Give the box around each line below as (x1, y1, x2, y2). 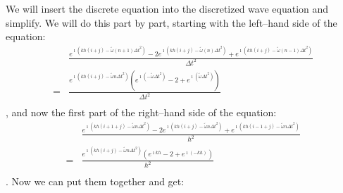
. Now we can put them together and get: (6, 173, 185, 188)
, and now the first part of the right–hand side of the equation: (6, 105, 277, 120)
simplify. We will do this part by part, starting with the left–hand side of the (6, 15, 337, 30)
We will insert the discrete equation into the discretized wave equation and (6, 1, 329, 15)
